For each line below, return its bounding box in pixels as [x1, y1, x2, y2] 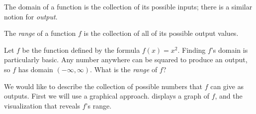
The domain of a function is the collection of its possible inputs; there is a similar [4, 1, 253, 11]
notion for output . [4, 11, 58, 21]
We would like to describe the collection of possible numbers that [4, 81, 202, 91]
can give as [210, 81, 244, 91]
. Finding [177, 44, 206, 55]
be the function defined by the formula [22, 44, 140, 55]
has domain [18, 64, 53, 74]
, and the [215, 91, 243, 101]
